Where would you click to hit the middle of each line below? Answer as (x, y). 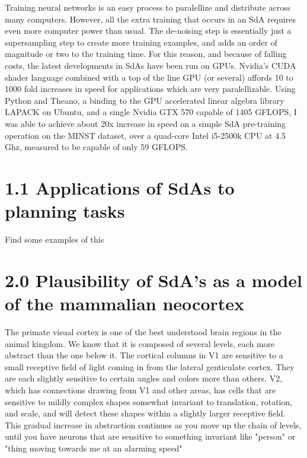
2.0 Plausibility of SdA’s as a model (154, 280)
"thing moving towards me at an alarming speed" (94, 448)
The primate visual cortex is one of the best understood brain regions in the (143, 331)
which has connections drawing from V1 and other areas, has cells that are (140, 389)
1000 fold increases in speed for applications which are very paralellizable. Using (150, 89)
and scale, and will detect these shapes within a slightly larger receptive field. (145, 413)
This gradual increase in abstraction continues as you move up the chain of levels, (153, 424)
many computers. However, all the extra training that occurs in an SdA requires (150, 19)
